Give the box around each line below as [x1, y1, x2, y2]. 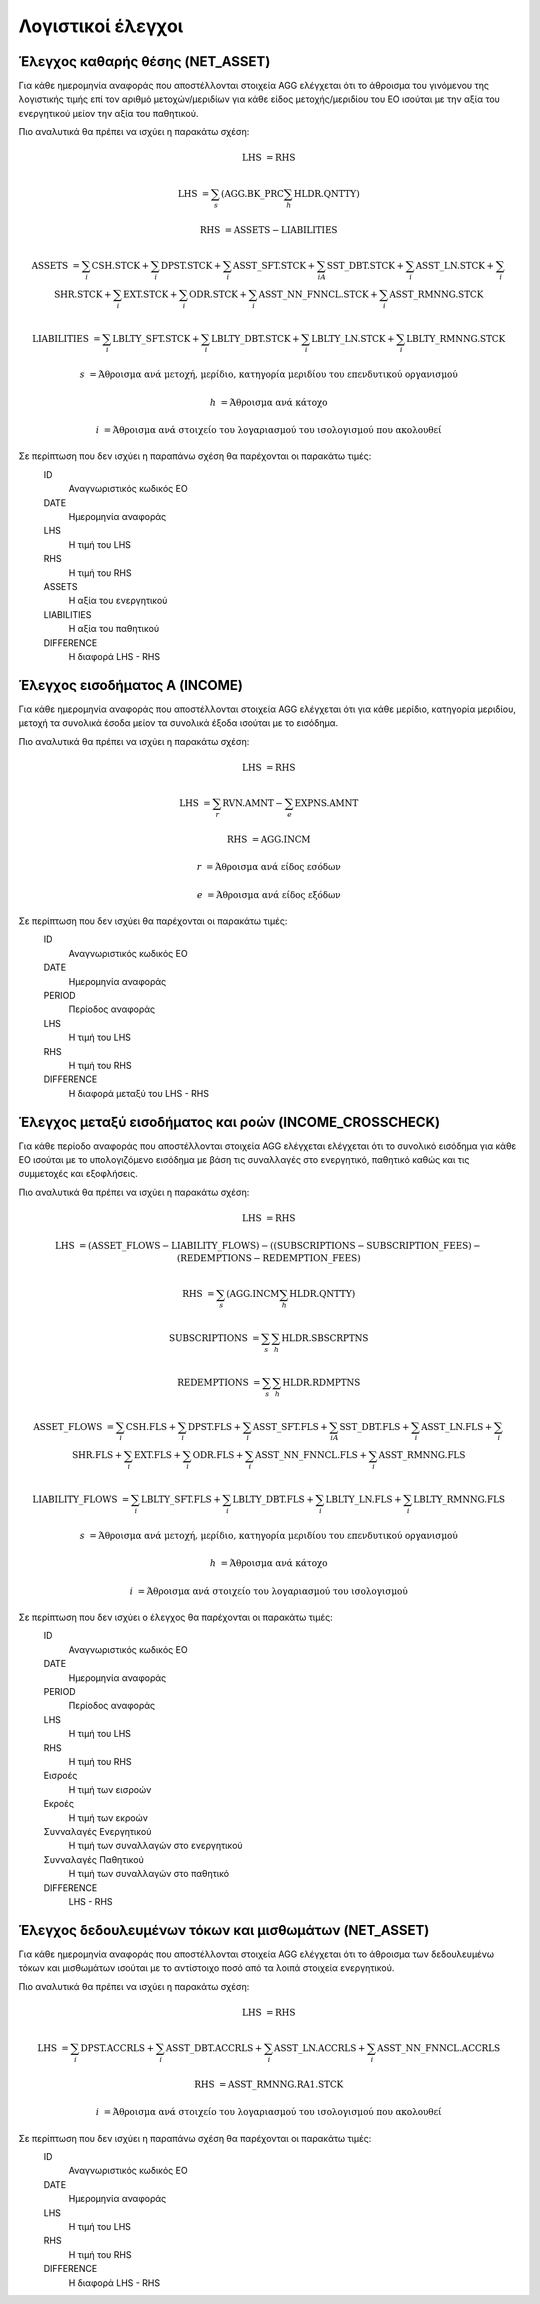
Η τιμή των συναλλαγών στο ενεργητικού [68, 1840, 244, 1852]
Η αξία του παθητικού [68, 623, 160, 635]
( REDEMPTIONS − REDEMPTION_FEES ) [176, 1253, 361, 1264]
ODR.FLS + [192, 1450, 244, 1461]
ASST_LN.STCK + [415, 260, 495, 271]
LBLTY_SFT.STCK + [112, 333, 200, 344]
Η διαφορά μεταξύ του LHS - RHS [68, 1087, 210, 1099]
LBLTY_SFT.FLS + [140, 1494, 222, 1505]
